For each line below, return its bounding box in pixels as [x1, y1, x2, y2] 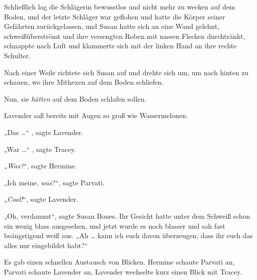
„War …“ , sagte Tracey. [4, 143, 76, 154]
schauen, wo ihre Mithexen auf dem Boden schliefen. [4, 77, 164, 87]
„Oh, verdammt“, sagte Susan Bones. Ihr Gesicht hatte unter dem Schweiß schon [4, 210, 251, 221]
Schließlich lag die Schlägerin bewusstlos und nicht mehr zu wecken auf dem [4, 1, 236, 11]
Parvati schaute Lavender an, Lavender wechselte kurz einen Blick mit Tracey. [4, 266, 242, 277]
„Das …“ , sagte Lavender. [4, 127, 84, 137]
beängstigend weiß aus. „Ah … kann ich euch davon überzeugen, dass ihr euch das [4, 230, 253, 241]
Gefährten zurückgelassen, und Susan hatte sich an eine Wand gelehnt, [4, 21, 220, 31]
